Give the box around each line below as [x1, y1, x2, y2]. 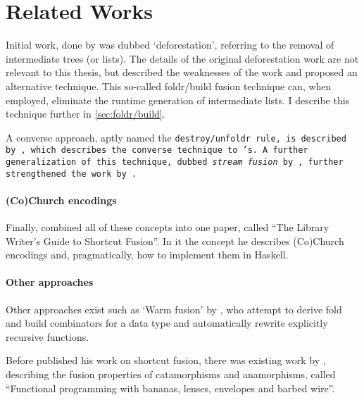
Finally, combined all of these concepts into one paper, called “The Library [6, 220, 330, 235]
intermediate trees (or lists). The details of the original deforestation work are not [6, 51, 359, 65]
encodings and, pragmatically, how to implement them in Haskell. [6, 247, 289, 262]
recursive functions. [6, 329, 89, 344]
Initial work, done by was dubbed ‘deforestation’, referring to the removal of [6, 37, 334, 52]
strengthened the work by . [6, 168, 137, 179]
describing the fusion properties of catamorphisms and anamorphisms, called [6, 367, 336, 382]
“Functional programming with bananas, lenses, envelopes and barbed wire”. [6, 380, 335, 395]
